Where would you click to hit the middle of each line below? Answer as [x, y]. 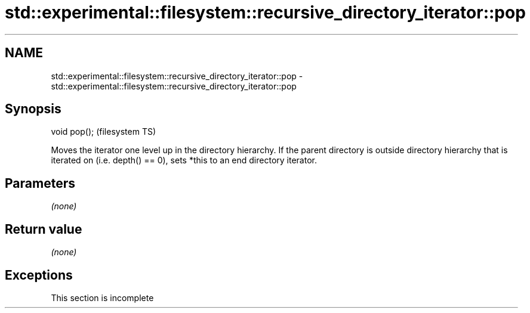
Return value [44, 229]
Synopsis [33, 109]
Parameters [40, 183]
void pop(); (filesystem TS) [104, 132]
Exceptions [39, 275]
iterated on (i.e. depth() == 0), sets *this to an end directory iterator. [184, 160]
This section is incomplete [102, 297]
